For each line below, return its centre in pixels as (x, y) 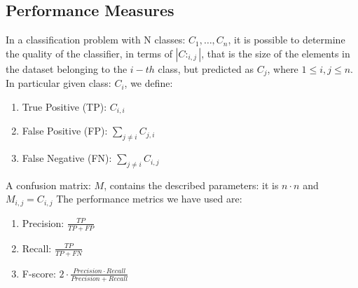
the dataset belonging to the (67, 68)
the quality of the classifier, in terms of (89, 53)
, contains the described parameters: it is (191, 185)
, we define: (149, 83)
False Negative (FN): (67, 158)
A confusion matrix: (48, 185)
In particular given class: (58, 83)
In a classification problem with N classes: (96, 40)
